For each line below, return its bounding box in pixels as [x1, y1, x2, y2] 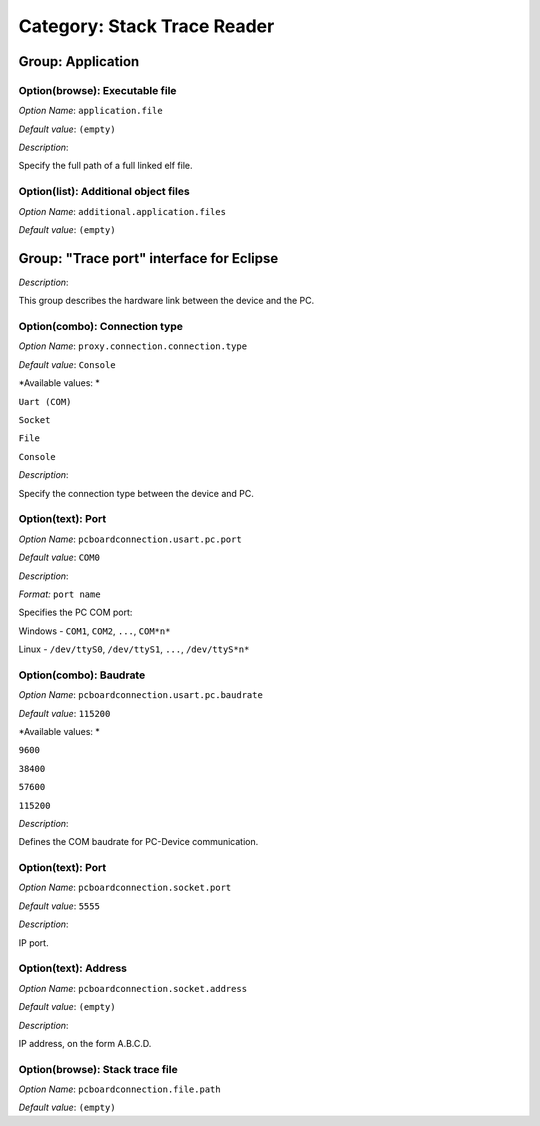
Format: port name [18, 588, 101, 600]
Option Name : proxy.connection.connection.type [18, 340, 248, 352]
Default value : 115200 [18, 707, 111, 719]
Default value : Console [18, 358, 116, 370]
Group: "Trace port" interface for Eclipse [18, 250, 279, 267]
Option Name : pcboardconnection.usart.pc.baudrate [18, 689, 264, 701]
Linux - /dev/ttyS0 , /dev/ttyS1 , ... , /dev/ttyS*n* [18, 643, 250, 655]
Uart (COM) [18, 396, 72, 407]
